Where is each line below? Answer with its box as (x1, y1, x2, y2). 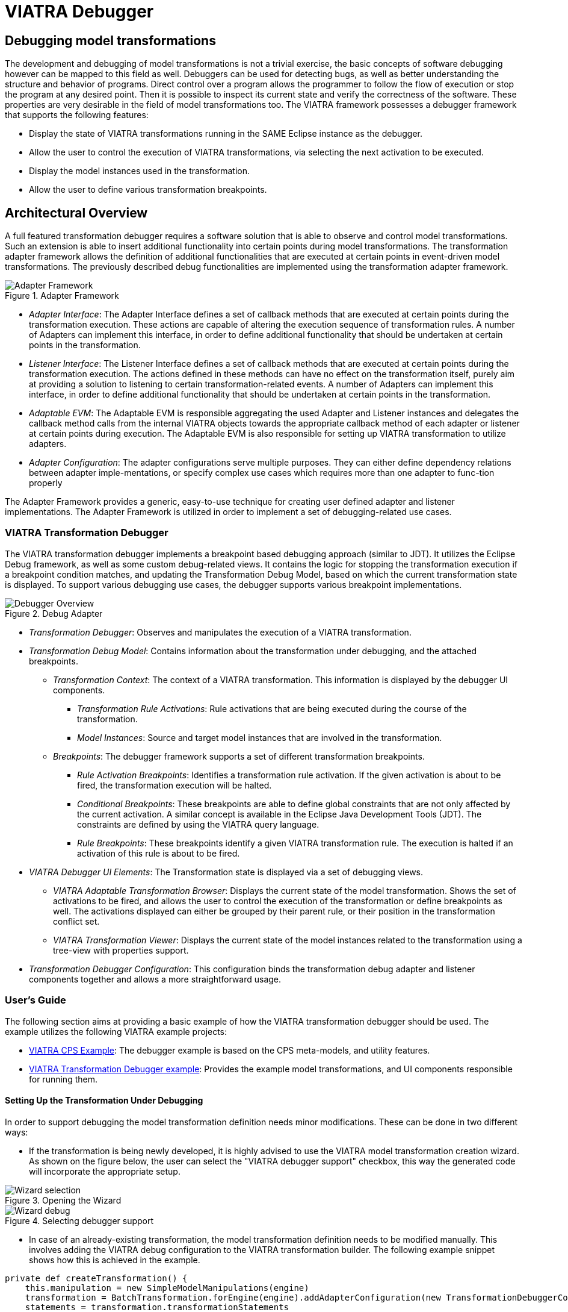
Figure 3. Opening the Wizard (5, 1195, 122, 1205)
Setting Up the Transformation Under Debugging (5, 1095, 203, 1106)
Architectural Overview (5, 205, 148, 220)
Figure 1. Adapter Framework (5, 290, 119, 301)
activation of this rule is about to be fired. (77, 848, 240, 858)
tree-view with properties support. (53, 945, 189, 955)
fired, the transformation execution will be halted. (77, 779, 272, 790)
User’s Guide (5, 994, 66, 1007)
